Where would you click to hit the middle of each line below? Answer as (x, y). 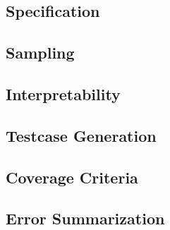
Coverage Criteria (72, 177)
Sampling (40, 53)
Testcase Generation (81, 135)
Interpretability (63, 93)
